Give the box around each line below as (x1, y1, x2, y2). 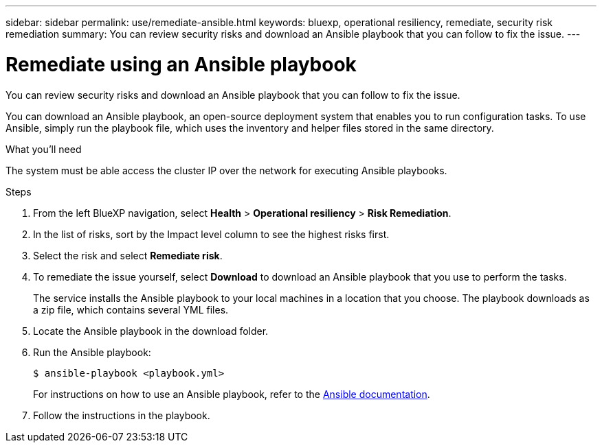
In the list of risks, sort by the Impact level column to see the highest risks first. (33, 228, 390, 240)
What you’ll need (5, 143, 82, 155)
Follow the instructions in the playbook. (33, 409, 210, 421)
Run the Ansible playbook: (33, 346, 151, 358)
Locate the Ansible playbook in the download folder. (33, 325, 269, 337)
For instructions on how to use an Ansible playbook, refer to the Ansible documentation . (33, 388, 430, 400)
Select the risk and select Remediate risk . (33, 249, 223, 261)
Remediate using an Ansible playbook (5, 52, 357, 76)
